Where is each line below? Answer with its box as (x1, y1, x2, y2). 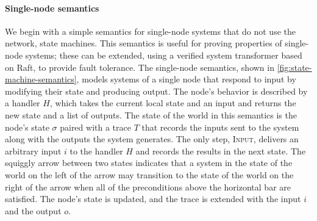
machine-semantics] (5, 73, 77, 85)
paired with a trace (60, 120, 131, 133)
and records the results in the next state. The (135, 144, 306, 157)
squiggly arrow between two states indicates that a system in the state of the (5, 156, 293, 169)
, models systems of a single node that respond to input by (76, 73, 296, 85)
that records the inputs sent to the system (141, 120, 299, 133)
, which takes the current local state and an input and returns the (49, 96, 296, 109)
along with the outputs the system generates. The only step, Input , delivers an (5, 132, 299, 145)
